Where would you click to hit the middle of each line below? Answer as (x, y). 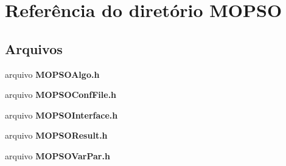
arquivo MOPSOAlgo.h (52, 74)
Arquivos (34, 48)
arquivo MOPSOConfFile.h (61, 95)
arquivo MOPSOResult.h (56, 135)
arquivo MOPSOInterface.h (61, 115)
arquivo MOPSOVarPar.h (58, 155)
